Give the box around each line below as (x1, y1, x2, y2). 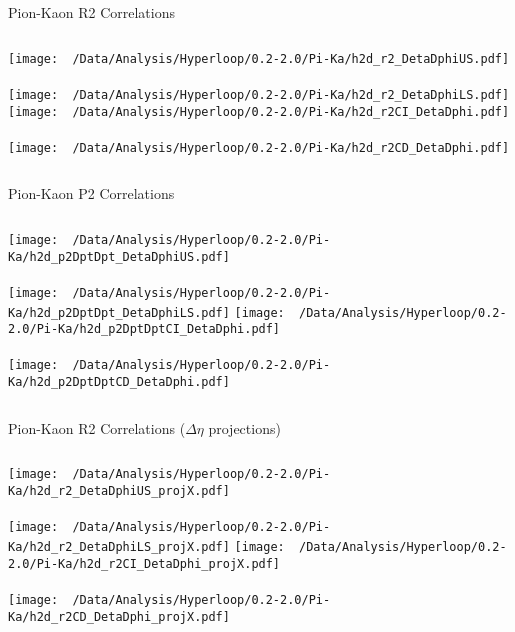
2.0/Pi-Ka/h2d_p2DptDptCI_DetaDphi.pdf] (8, 322, 281, 337)
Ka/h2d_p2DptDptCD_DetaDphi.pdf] (8, 375, 230, 390)
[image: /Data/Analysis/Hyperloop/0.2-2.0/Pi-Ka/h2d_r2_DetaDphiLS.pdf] (8, 87, 510, 102)
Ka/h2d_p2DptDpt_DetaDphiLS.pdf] (8, 305, 230, 320)
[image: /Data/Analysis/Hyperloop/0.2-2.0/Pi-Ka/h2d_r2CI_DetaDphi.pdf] (8, 104, 510, 119)
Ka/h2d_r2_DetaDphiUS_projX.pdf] (8, 484, 230, 499)
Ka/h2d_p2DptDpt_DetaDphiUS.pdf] (8, 249, 230, 264)
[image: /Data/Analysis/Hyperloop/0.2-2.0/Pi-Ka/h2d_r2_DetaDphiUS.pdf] (8, 51, 510, 66)
